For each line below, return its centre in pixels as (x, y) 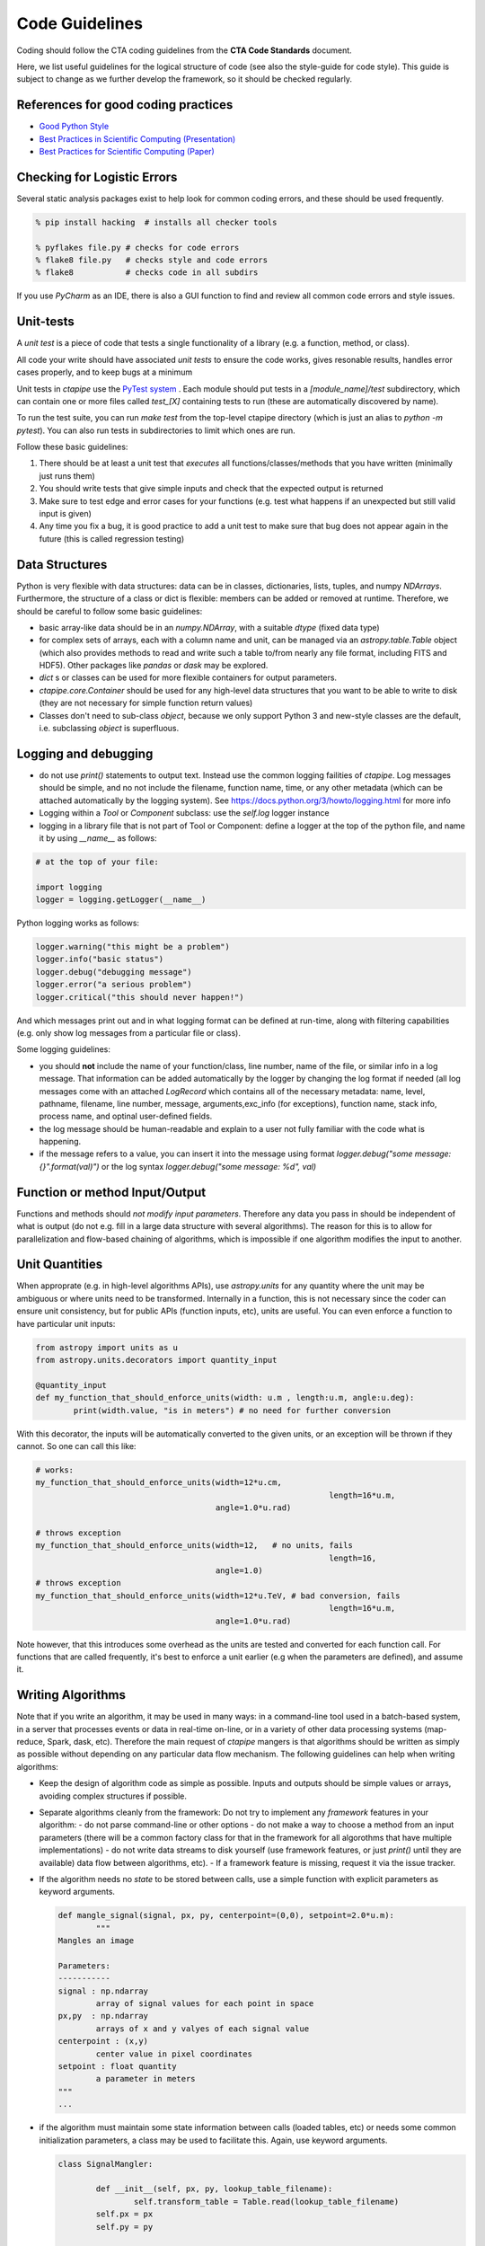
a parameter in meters (146, 2079)
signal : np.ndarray (103, 1991)
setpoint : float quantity (117, 2067)
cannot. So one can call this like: (76, 1446)
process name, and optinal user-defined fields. (126, 1116)
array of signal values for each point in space (205, 2004)
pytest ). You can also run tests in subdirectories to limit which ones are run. (156, 430)
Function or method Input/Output (111, 1192)
